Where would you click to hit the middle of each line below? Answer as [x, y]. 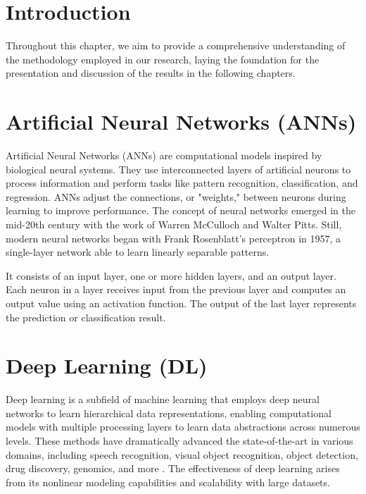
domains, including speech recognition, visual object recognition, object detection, [182, 454]
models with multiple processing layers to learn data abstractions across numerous [183, 427]
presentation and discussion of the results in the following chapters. [151, 73]
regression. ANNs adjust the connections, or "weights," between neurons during [176, 196]
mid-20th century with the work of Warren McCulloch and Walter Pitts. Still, [174, 224]
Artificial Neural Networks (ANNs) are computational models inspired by [164, 155]
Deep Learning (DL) [107, 365]
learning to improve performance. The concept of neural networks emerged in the [181, 210]
